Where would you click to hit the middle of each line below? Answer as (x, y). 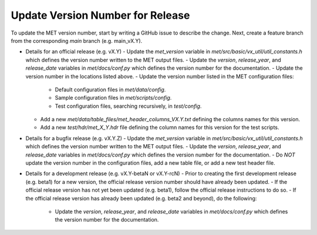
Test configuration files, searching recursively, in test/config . (128, 106)
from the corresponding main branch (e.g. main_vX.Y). (77, 40)
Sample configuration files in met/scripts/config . (113, 98)
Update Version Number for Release (100, 15)
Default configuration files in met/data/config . (110, 89)
